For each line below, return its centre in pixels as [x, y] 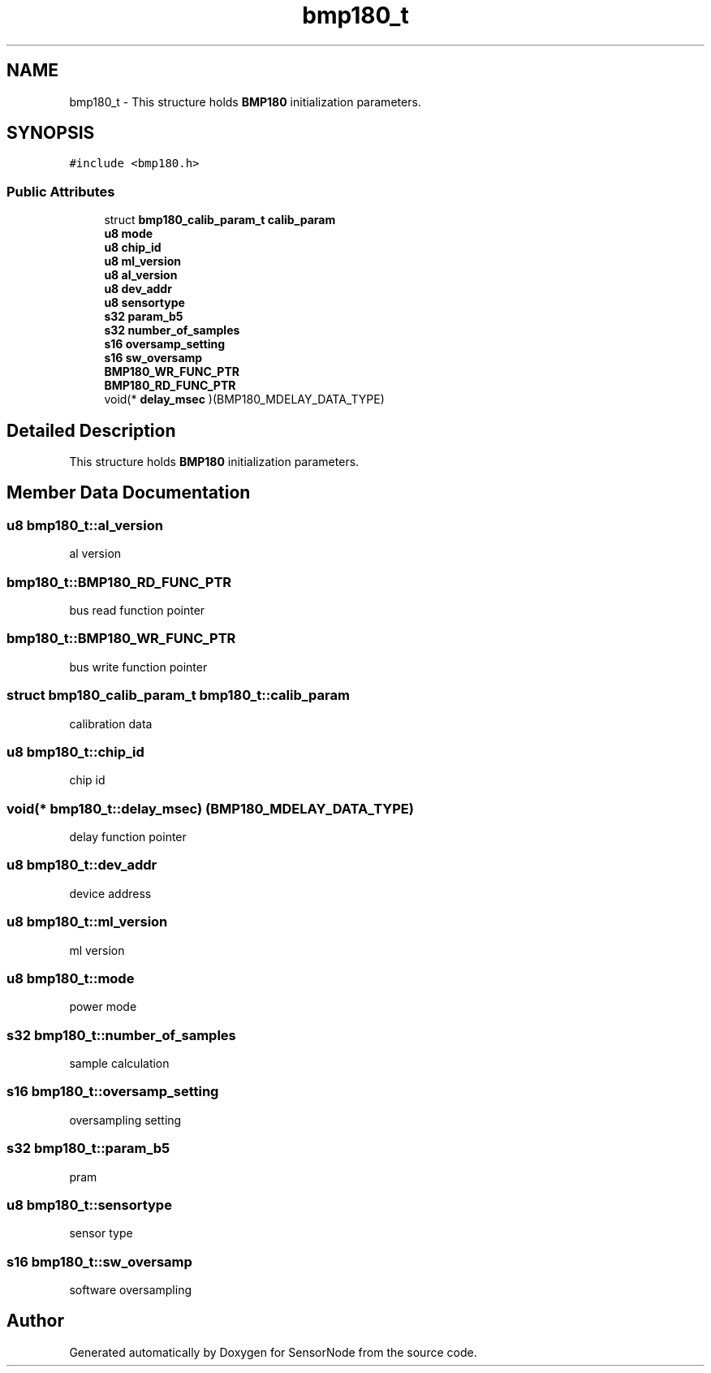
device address [110, 893]
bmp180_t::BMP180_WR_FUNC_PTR [121, 639]
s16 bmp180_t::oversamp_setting [113, 1092]
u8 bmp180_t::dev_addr [82, 865]
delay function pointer [128, 837]
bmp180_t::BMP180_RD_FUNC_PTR [119, 582]
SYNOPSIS [51, 133]
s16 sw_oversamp [153, 358]
